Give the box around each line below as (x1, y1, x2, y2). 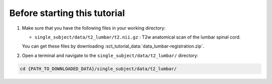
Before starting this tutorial (9, 7, 125, 18)
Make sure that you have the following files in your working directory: (22, 25, 166, 31)
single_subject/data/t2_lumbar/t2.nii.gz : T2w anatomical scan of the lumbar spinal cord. (34, 34, 241, 40)
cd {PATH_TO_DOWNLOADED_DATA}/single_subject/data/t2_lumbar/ (20, 65, 177, 71)
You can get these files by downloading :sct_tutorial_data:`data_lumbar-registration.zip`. (22, 43, 205, 49)
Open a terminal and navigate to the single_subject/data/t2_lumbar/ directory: (22, 52, 198, 58)
